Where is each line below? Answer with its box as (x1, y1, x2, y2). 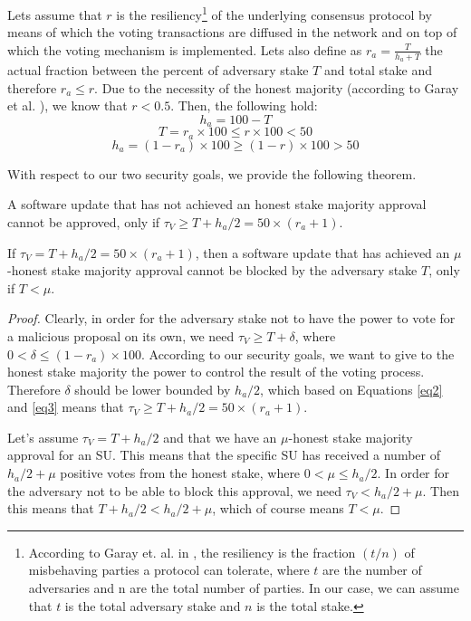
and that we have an (163, 427, 277, 446)
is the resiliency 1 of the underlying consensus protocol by (116, 3, 432, 24)
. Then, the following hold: (170, 96, 318, 115)
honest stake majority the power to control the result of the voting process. (7, 362, 425, 381)
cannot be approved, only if (7, 212, 160, 231)
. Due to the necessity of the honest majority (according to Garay (94, 78, 459, 97)
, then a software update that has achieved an (195, 243, 450, 262)
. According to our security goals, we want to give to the (140, 344, 455, 363)
